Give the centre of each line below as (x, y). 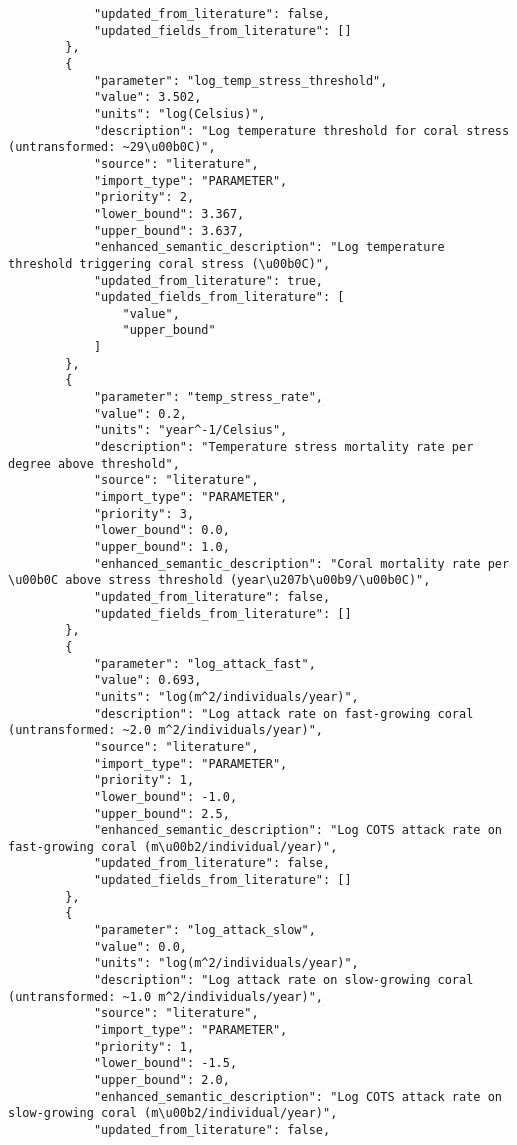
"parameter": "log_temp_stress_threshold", (240, 80)
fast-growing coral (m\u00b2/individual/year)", (173, 846)
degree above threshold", (94, 463)
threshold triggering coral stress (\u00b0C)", (169, 263)
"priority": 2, (144, 197)
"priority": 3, (144, 513)
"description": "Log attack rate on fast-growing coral (283, 713)
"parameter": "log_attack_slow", (204, 930)
